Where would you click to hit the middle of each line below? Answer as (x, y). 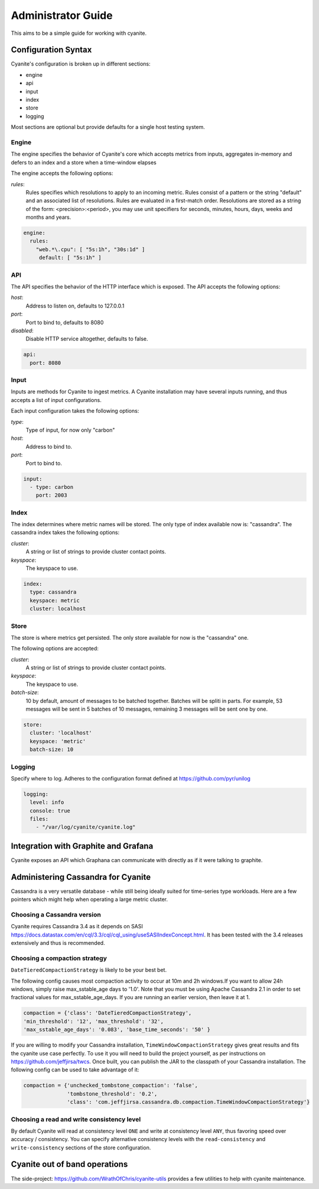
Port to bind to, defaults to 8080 (65, 322)
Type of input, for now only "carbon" (70, 430)
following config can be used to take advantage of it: (75, 1070)
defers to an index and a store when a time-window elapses (84, 162)
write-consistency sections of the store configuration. (81, 1148)
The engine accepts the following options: (62, 173)
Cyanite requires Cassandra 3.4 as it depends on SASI (77, 926)
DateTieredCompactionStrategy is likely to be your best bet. (89, 970)
